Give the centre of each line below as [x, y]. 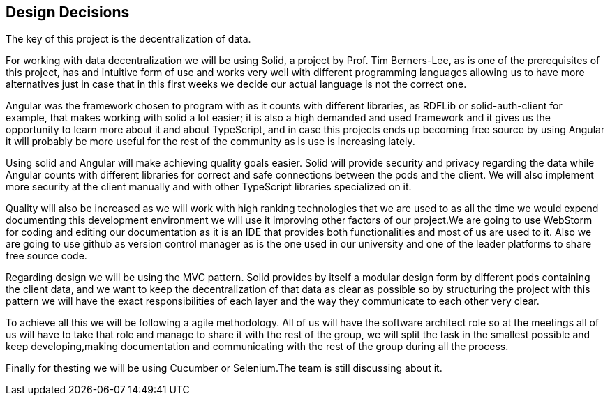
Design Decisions [68, 12]
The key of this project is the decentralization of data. [128, 39]
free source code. [46, 256]
